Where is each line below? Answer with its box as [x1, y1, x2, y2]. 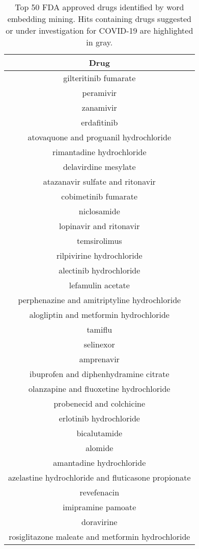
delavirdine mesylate [63, 161, 136, 172]
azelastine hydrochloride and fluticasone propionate [8, 471, 191, 483]
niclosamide [78, 205, 120, 217]
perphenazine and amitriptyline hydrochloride [18, 294, 181, 306]
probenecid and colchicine [53, 397, 146, 409]
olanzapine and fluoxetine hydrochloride [29, 383, 170, 394]
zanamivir [81, 102, 117, 113]
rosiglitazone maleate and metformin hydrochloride [9, 531, 190, 542]
